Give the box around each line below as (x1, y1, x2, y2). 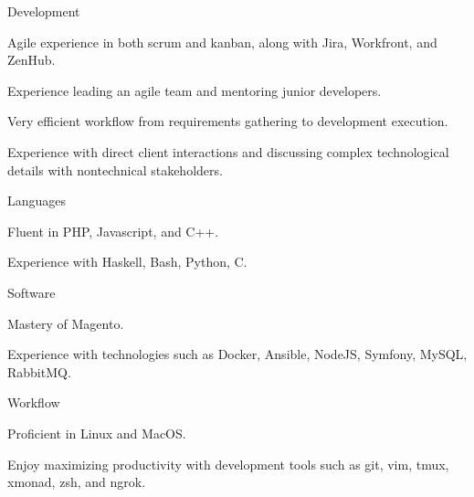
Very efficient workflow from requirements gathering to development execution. (7, 111, 448, 131)
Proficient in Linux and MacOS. (7, 423, 186, 442)
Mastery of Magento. (7, 313, 124, 333)
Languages (7, 191, 67, 210)
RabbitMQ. (7, 362, 71, 381)
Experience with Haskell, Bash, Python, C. (7, 252, 248, 271)
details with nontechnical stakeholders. (7, 160, 223, 179)
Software (7, 282, 56, 301)
